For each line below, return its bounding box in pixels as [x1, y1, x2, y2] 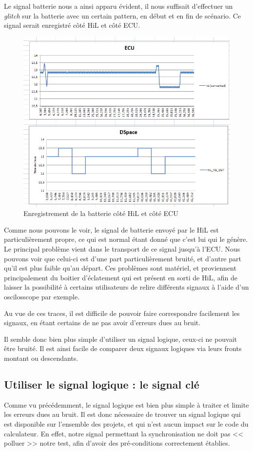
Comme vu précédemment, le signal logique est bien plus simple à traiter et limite [4, 399, 249, 410]
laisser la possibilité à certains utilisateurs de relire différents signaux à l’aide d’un [4, 282, 249, 292]
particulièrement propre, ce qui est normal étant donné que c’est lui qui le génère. [4, 234, 248, 244]
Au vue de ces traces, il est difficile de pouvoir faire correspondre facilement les [4, 308, 240, 318]
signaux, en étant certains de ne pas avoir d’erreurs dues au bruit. [4, 317, 201, 328]
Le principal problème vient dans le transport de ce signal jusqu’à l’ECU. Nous [4, 244, 240, 254]
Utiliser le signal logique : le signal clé [4, 376, 199, 392]
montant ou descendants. [4, 353, 78, 363]
